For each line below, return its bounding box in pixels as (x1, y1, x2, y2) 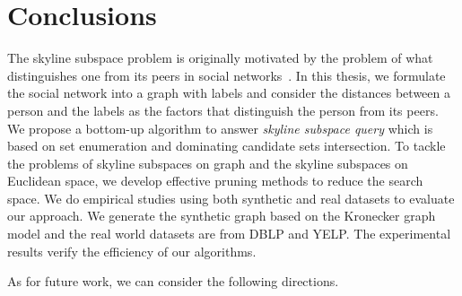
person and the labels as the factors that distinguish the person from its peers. (7, 100, 439, 119)
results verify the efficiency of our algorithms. (7, 241, 257, 260)
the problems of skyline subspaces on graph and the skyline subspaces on (7, 153, 408, 172)
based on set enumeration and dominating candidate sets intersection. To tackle (7, 136, 446, 155)
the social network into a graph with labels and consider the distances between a (7, 83, 450, 102)
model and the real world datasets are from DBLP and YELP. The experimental (7, 224, 451, 243)
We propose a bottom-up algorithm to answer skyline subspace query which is (7, 118, 433, 137)
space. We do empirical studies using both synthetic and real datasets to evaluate (7, 188, 455, 207)
